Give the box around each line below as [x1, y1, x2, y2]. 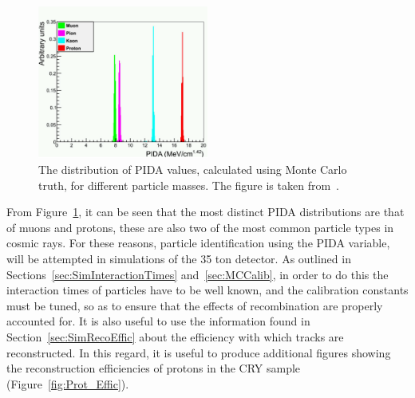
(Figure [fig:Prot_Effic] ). [6, 375, 129, 392]
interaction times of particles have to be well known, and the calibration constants [6, 282, 409, 298]
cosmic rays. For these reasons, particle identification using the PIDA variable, [6, 234, 390, 251]
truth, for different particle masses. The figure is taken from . [38, 176, 339, 193]
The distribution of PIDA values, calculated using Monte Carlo [38, 161, 347, 178]
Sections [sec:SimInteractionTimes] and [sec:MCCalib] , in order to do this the [6, 266, 389, 282]
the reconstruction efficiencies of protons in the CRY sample [6, 360, 301, 376]
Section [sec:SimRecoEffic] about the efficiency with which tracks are [6, 329, 344, 345]
